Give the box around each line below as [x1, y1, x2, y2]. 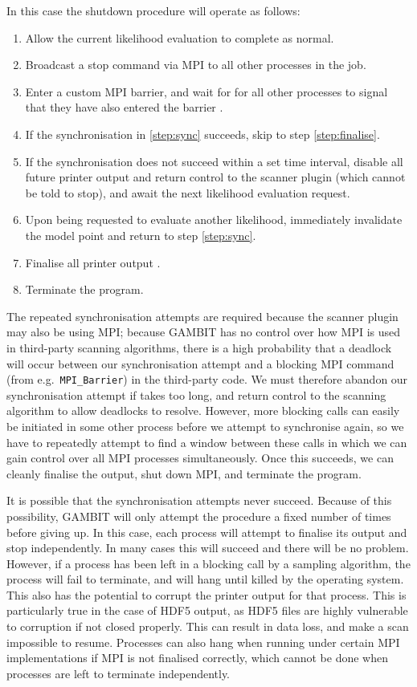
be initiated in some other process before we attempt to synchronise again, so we [6, 417, 404, 434]
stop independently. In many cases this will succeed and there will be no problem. [6, 539, 409, 556]
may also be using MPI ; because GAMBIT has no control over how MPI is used [6, 323, 401, 340]
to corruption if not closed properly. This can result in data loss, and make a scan [6, 618, 409, 635]
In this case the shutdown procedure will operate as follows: [6, 2, 300, 18]
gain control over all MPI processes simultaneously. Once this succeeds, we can [6, 449, 394, 466]
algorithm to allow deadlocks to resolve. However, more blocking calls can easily [6, 402, 400, 419]
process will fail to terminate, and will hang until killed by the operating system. [6, 571, 404, 587]
